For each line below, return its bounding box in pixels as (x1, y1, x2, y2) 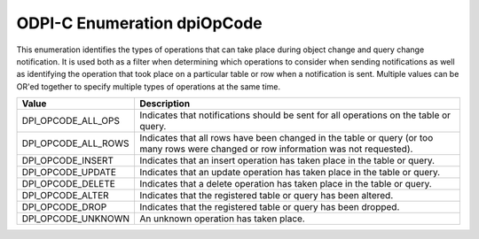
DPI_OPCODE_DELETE (21, 178, 115, 190)
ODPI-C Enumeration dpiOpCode (16, 13, 263, 33)
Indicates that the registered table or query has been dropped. (138, 201, 400, 213)
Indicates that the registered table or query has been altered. (138, 189, 394, 202)
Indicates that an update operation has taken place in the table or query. (138, 166, 441, 179)
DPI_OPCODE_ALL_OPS (21, 115, 120, 127)
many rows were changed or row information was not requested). (138, 143, 413, 155)
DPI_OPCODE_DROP (21, 201, 107, 213)
